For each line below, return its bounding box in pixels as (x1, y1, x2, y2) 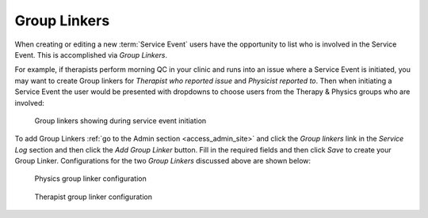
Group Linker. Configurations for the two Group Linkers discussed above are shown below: (14, 156, 311, 166)
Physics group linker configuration (34, 174, 147, 183)
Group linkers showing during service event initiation (34, 115, 207, 126)
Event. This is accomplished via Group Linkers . (14, 50, 168, 59)
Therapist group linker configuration (34, 192, 152, 201)
